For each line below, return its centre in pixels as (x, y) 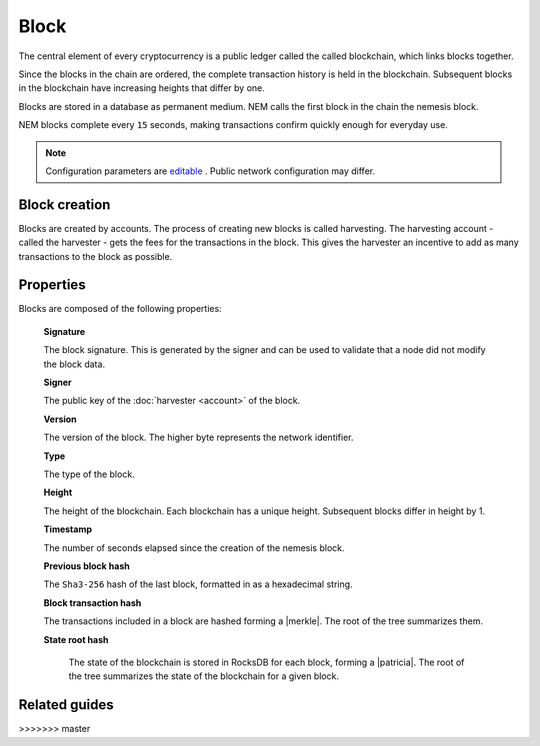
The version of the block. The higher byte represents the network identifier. (198, 437)
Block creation (64, 204)
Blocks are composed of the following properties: (120, 309)
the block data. (74, 364)
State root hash (76, 639)
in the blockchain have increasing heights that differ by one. (141, 88)
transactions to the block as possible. (95, 256)
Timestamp (68, 529)
